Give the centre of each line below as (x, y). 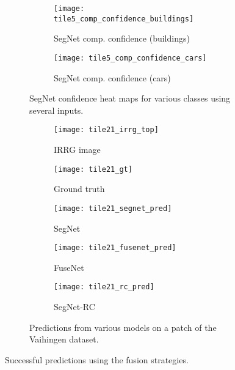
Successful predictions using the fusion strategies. (97, 359)
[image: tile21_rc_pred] (104, 287)
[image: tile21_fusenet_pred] (115, 248)
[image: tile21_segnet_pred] (113, 208)
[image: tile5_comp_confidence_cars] (130, 58)
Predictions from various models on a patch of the (123, 327)
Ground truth (79, 189)
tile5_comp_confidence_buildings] (124, 19)
